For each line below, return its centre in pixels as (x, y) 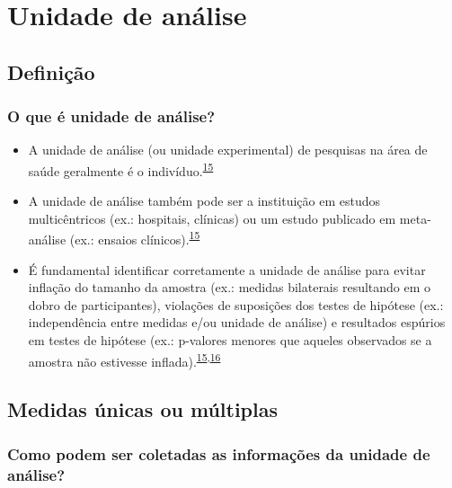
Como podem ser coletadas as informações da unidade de (219, 453)
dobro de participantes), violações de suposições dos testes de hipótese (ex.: (236, 304)
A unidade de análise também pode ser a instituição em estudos (204, 201)
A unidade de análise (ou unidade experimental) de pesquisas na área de (228, 150)
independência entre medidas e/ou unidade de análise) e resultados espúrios (237, 322)
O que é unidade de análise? (111, 116)
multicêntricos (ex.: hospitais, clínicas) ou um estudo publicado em (212, 218)
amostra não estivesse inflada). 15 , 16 (124, 359)
